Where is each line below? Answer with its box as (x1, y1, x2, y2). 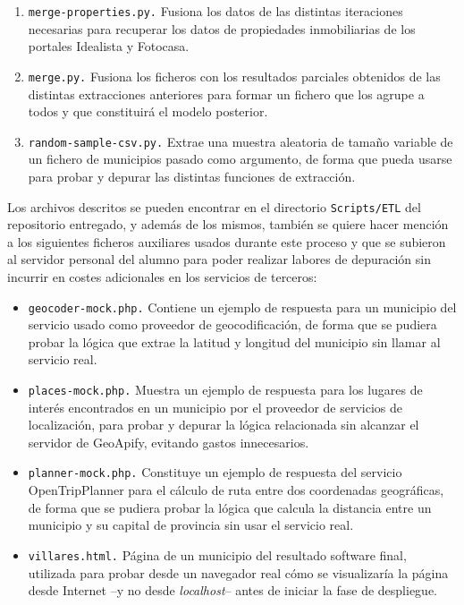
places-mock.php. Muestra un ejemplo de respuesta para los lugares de (28, 380, 423, 398)
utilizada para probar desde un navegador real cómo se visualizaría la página (28, 563, 449, 582)
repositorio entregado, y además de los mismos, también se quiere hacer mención (7, 215, 449, 234)
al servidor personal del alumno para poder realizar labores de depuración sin (7, 250, 431, 268)
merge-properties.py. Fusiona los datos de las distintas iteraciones (28, 2, 403, 20)
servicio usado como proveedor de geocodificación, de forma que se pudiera (28, 315, 437, 334)
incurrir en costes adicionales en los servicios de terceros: (7, 267, 317, 285)
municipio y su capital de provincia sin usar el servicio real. (28, 516, 354, 534)
